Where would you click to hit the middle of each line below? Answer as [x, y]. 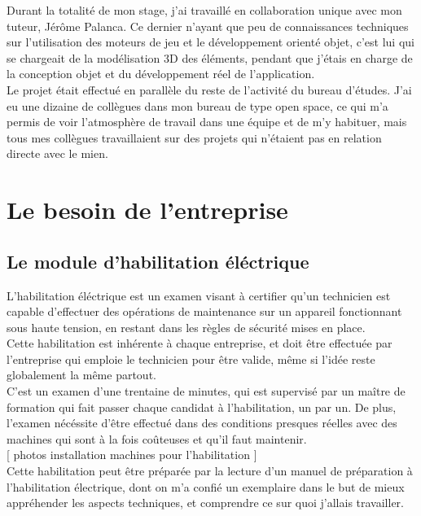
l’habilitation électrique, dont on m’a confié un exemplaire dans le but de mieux [206, 486]
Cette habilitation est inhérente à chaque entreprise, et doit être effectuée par [200, 343]
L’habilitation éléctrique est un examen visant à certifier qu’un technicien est [199, 295]
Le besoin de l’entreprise [147, 210]
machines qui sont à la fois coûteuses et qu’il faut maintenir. [157, 438]
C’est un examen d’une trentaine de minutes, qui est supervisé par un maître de [206, 391]
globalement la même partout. [81, 375]
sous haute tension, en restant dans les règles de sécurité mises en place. [186, 327]
